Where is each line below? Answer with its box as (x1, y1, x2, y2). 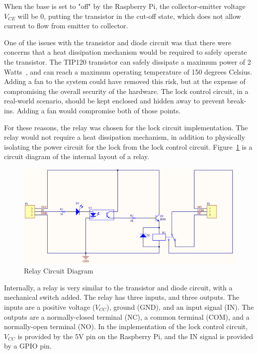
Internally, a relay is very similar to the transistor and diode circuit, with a (4, 282, 233, 292)
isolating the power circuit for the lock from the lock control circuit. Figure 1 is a (4, 141, 253, 152)
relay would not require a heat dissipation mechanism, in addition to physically (4, 132, 246, 142)
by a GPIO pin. (4, 341, 52, 351)
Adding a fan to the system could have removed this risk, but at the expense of (4, 76, 246, 87)
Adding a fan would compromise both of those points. (16, 105, 181, 115)
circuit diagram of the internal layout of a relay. (4, 151, 150, 162)
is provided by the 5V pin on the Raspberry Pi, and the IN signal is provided (17, 331, 254, 341)
